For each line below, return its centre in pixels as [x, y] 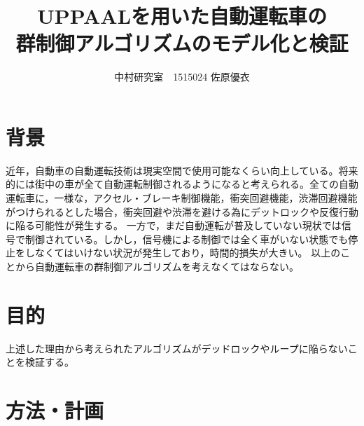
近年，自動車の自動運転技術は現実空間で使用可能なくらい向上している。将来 [182, 170]
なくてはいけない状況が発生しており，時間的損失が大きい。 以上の [188, 253]
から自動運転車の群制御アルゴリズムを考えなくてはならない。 [157, 266]
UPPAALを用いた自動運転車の [182, 16]
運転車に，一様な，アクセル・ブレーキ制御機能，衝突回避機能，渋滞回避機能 [182, 198]
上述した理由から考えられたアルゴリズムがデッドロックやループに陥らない [177, 348]
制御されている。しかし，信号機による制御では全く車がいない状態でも [187, 239]
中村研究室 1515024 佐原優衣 [182, 77]
